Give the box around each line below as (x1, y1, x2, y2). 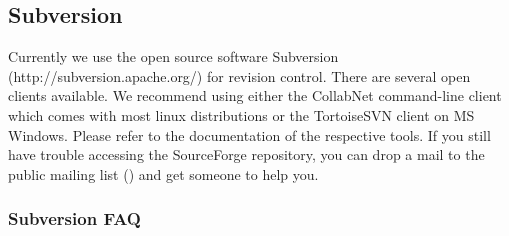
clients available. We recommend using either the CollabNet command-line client (8, 85, 502, 106)
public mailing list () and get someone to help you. (8, 163, 319, 184)
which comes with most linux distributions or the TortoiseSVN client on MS (8, 104, 475, 125)
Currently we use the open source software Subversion (8, 46, 339, 67)
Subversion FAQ (8, 206, 141, 231)
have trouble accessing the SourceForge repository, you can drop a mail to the (8, 144, 485, 165)
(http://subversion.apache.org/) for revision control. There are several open (8, 65, 471, 86)
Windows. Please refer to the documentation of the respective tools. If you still (8, 124, 491, 145)
